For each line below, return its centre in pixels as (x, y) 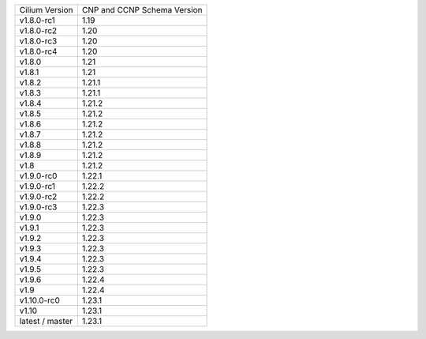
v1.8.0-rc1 (37, 20)
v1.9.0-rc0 (38, 176)
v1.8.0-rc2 (38, 30)
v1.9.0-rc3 (38, 207)
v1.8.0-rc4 (38, 51)
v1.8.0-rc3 (38, 41)
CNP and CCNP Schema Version (142, 10)
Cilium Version (46, 10)
